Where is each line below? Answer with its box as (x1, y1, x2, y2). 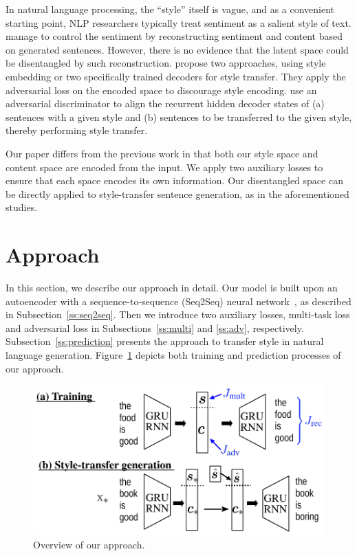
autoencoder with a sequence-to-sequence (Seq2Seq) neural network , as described (6, 293, 351, 308)
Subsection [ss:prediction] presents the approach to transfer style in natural (6, 334, 324, 348)
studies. (6, 200, 38, 214)
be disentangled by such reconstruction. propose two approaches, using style (6, 56, 326, 70)
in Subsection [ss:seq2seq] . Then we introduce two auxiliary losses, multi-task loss (6, 307, 350, 322)
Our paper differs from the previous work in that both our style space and (6, 146, 318, 160)
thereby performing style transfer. (6, 123, 148, 137)
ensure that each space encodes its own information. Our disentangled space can (6, 173, 343, 188)
